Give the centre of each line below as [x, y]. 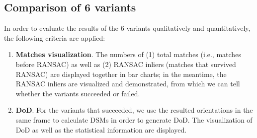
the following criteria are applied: [55, 37]
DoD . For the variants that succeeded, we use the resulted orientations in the [134, 110]
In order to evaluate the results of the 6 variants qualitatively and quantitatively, [127, 28]
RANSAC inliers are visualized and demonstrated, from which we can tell [128, 84]
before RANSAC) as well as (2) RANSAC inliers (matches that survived [126, 64]
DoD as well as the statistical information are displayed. [101, 129]
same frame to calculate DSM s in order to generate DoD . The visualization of [134, 119]
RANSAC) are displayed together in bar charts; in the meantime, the [121, 74]
